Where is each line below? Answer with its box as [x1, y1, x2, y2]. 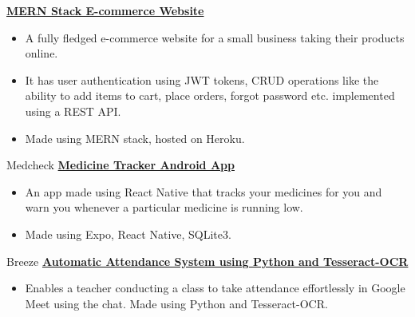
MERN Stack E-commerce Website [6, 2, 204, 18]
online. [25, 45, 58, 61]
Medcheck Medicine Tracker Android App [6, 157, 235, 173]
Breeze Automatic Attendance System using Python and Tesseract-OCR [6, 252, 409, 269]
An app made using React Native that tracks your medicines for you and [25, 183, 382, 200]
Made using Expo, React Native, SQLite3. [25, 225, 231, 242]
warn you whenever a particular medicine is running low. [25, 199, 303, 216]
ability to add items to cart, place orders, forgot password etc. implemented [25, 87, 395, 104]
